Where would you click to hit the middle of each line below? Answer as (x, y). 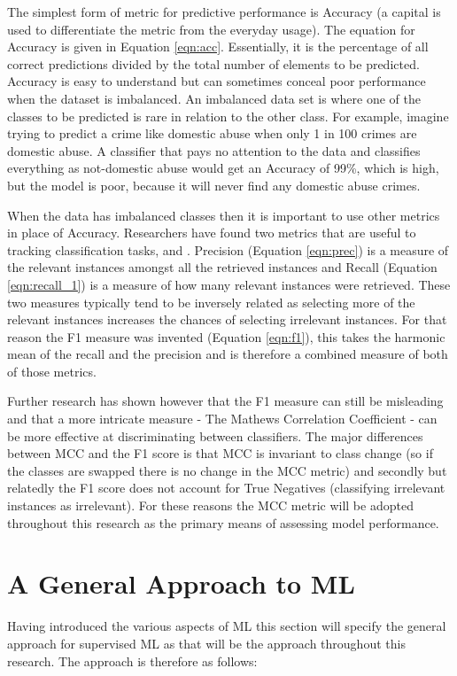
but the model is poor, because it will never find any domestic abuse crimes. (214, 185)
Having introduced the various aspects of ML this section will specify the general (227, 626)
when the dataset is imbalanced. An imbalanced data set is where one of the (214, 98)
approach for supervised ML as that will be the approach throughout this (206, 643)
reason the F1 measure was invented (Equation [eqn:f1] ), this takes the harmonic (226, 336)
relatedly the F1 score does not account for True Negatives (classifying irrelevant (226, 488)
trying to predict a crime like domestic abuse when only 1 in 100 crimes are (212, 133)
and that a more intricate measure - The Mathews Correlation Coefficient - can (222, 419)
